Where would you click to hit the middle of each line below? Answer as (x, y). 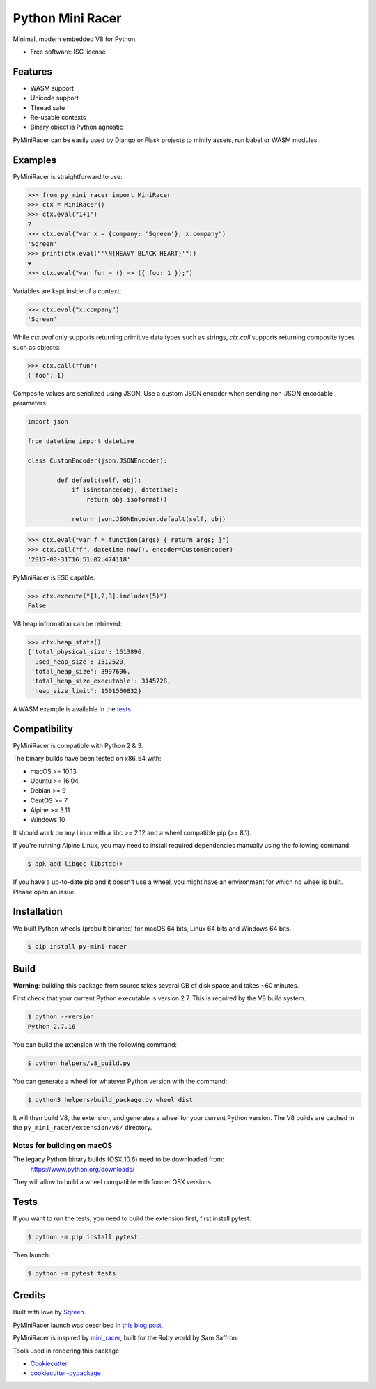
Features (32, 71)
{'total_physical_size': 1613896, (86, 652)
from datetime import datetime (81, 441)
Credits (29, 1296)
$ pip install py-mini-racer (77, 947)
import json (48, 422)
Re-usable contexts (58, 118)
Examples (35, 160)
